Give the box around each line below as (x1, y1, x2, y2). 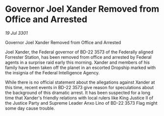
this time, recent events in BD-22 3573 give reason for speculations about (5, 84, 154, 90)
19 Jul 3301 (5, 30, 28, 36)
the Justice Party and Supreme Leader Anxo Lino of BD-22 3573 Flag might (5, 100, 158, 106)
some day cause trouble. (5, 105, 55, 111)
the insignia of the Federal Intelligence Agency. (5, 70, 100, 75)
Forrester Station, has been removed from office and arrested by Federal (5, 54, 152, 60)
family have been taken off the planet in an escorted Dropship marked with (5, 65, 156, 70)
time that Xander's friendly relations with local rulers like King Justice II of (5, 94, 153, 101)
